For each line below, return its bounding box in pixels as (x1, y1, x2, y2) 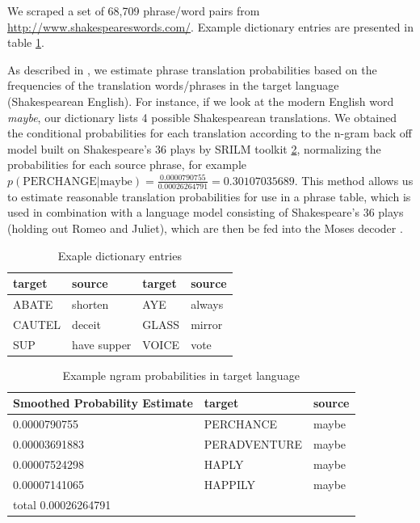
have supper (72, 335, 132, 352)
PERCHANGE (23, 175, 97, 188)
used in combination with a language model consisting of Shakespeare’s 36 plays (7, 204, 404, 221)
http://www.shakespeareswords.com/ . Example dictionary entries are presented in (7, 18, 414, 35)
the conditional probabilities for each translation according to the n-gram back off (7, 124, 412, 141)
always (191, 295, 224, 312)
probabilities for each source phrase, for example (7, 156, 246, 173)
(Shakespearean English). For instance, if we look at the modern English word (7, 92, 394, 109)
